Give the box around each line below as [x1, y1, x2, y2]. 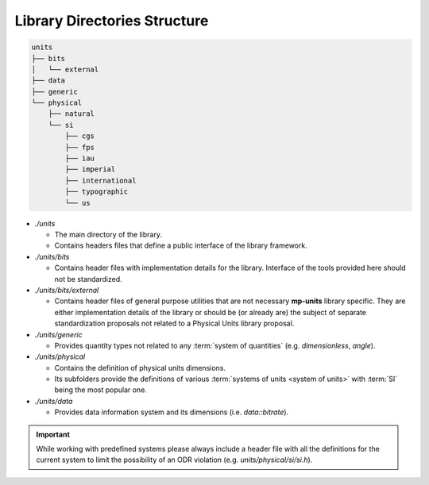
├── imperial [64, 165, 116, 174]
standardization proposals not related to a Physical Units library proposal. [54, 318, 295, 329]
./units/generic [34, 329, 83, 339]
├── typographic [64, 187, 129, 196]
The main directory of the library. [54, 229, 163, 239]
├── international [64, 175, 137, 185]
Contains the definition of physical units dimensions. [54, 363, 226, 372]
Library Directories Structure [14, 12, 209, 29]
